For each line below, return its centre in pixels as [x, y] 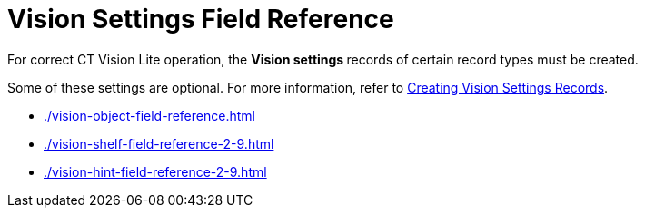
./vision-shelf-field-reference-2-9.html [159, 143]
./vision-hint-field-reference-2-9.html [155, 171]
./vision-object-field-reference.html [149, 115]
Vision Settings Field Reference [201, 19]
